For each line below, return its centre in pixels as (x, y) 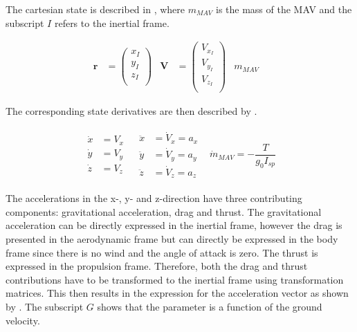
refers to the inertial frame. (112, 22)
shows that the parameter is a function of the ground (210, 307)
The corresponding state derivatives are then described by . (131, 110)
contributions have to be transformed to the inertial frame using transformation (175, 279)
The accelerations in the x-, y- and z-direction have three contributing (154, 198)
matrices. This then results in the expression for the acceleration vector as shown (177, 293)
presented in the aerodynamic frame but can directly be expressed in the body (172, 239)
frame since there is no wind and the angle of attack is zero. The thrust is (162, 252)
